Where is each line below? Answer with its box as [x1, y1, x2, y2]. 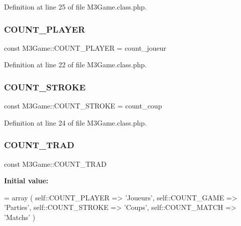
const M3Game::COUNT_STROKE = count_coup [4, 100, 162, 111]
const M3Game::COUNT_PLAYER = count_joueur [4, 42, 166, 53]
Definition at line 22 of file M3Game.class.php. [4, 59, 147, 70]
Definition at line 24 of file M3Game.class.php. [4, 117, 147, 128]
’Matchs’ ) [4, 212, 36, 222]
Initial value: [4, 175, 49, 186]
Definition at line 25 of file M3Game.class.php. [4, 2, 147, 12]
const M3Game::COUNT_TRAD [4, 158, 107, 169]
